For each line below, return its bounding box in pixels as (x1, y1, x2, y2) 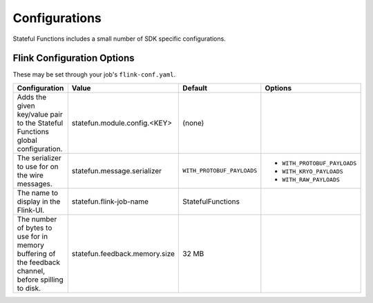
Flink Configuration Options (12, 52, 135, 64)
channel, (17, 266, 46, 275)
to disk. (17, 283, 41, 293)
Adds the (17, 92, 47, 101)
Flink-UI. (17, 205, 45, 215)
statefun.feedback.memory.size (71, 248, 175, 258)
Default (182, 83, 207, 92)
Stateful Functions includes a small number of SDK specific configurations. (12, 35, 226, 43)
